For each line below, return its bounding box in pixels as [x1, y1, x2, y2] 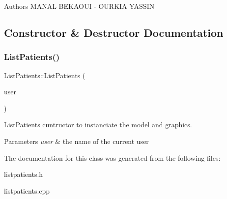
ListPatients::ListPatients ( [4, 70, 85, 80]
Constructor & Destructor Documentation [4, 25, 224, 40]
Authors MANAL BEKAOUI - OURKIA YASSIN [4, 1, 155, 11]
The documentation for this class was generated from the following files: [4, 152, 221, 163]
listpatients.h [4, 169, 43, 179]
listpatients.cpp [4, 185, 50, 196]
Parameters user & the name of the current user [4, 136, 149, 146]
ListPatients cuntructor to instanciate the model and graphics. [4, 119, 192, 130]
